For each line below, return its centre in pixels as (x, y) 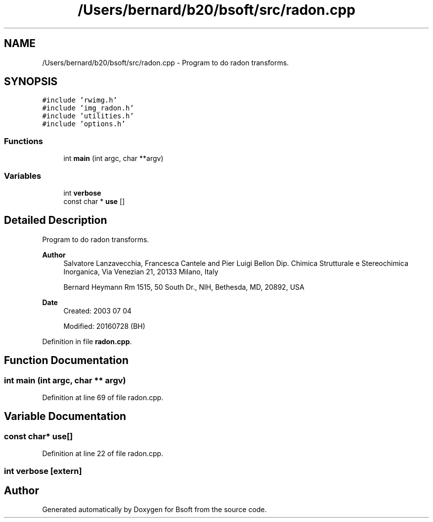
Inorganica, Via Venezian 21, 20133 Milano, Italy (141, 271)
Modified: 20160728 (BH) (104, 326)
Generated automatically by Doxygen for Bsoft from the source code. (154, 510)
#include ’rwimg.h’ (80, 100)
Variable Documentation (65, 417)
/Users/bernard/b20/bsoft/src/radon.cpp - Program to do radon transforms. (166, 62)
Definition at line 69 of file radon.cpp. (103, 397)
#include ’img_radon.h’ (88, 108)
